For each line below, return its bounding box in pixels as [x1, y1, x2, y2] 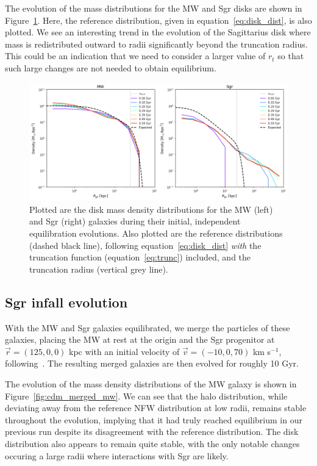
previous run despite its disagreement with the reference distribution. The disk [5, 425, 299, 438]
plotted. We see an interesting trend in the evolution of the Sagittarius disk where [5, 26, 311, 38]
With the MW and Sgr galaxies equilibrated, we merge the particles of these [5, 321, 290, 334]
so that [277, 49, 304, 62]
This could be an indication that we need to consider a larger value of [5, 49, 266, 62]
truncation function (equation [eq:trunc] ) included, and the [29, 251, 251, 263]
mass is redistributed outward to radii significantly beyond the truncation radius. [5, 37, 308, 50]
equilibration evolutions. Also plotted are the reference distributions [29, 227, 283, 240]
